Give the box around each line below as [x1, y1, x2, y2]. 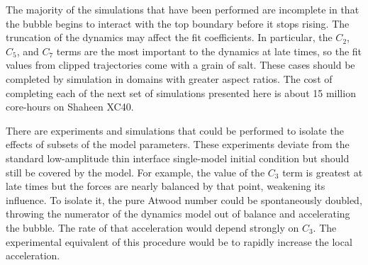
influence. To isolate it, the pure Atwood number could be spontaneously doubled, [6, 192, 362, 207]
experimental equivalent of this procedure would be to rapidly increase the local [6, 234, 352, 249]
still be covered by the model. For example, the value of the [6, 164, 265, 179]
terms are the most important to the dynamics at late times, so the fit [56, 43, 362, 58]
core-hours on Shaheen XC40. [6, 99, 134, 114]
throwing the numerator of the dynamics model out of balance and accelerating [6, 206, 350, 221]
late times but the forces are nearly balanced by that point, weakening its [6, 179, 325, 193]
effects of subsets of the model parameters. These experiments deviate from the [6, 137, 350, 152]
